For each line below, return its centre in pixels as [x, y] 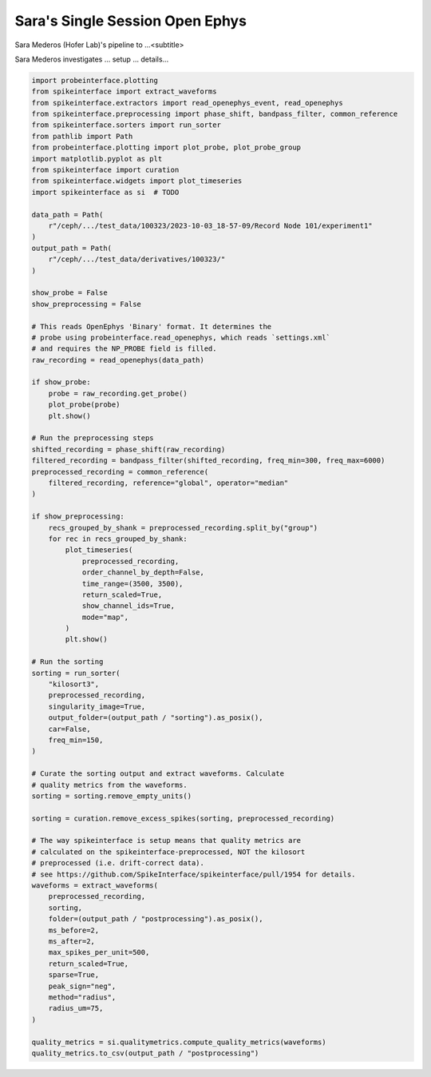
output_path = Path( [71, 248]
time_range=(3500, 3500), [132, 584]
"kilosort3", [74, 684]
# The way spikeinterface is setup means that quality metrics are [166, 841]
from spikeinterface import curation [105, 170]
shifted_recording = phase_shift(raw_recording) [129, 449]
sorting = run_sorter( [76, 673]
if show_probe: [61, 382]
